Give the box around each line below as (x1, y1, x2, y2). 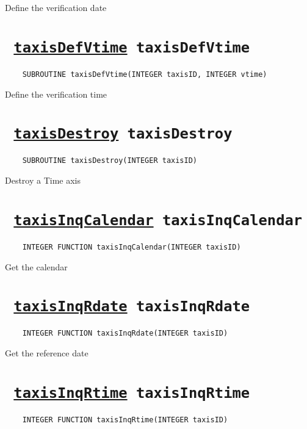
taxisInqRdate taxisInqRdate (13, 298, 250, 315)
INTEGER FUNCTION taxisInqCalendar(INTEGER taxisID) (22, 242, 241, 251)
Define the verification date (5, 1, 107, 13)
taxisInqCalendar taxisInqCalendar (13, 211, 303, 229)
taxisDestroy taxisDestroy (13, 125, 233, 143)
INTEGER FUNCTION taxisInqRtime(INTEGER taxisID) (22, 415, 228, 424)
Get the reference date (5, 347, 88, 359)
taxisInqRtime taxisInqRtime (13, 384, 250, 402)
